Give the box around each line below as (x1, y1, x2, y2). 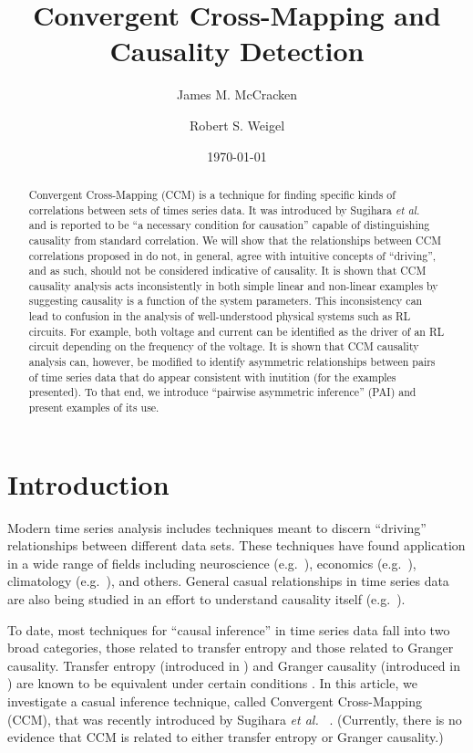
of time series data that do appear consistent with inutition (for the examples (28, 369, 396, 384)
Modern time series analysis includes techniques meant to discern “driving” (7, 518, 427, 537)
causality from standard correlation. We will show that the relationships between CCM (28, 232, 442, 247)
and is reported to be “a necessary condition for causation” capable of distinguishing (28, 217, 430, 233)
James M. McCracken (176, 85, 298, 104)
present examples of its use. (28, 400, 159, 415)
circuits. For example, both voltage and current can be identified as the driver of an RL (28, 323, 445, 339)
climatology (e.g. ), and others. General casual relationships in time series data (7, 571, 449, 591)
